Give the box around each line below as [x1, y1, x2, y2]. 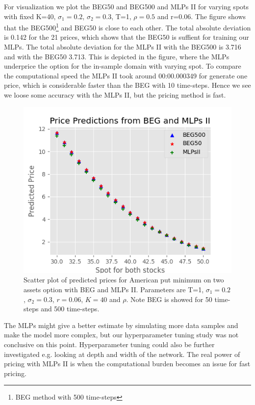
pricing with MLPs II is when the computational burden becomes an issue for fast [4, 358, 251, 369]
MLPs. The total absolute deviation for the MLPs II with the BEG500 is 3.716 [4, 42, 241, 52]
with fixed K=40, [4, 11, 56, 21]
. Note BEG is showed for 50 [126, 294, 212, 304]
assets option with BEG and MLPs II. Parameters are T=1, [24, 284, 204, 294]
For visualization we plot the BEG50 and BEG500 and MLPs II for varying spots [4, 1, 249, 11]
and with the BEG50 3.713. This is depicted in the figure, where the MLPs [4, 51, 229, 61]
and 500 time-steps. [41, 304, 100, 314]
